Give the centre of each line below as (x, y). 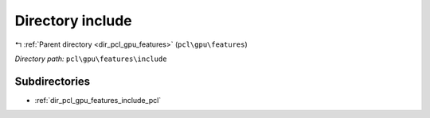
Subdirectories (53, 81)
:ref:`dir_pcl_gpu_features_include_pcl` (98, 100)
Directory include (74, 21)
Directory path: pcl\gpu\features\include (91, 59)
